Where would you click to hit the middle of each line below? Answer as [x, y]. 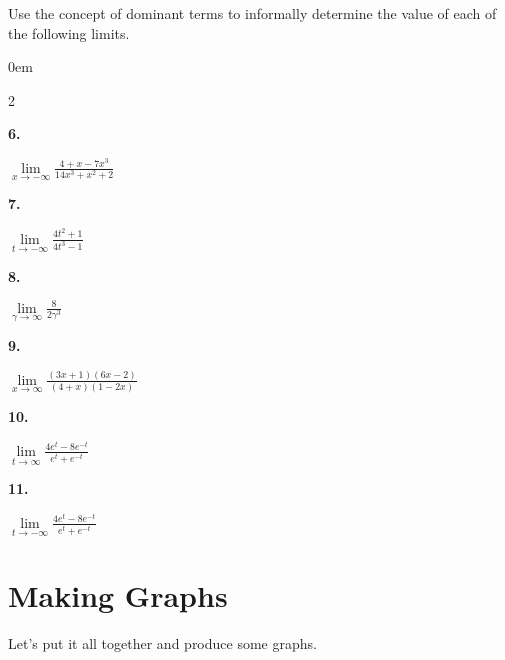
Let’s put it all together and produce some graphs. [162, 643]
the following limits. [69, 32]
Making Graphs [118, 595]
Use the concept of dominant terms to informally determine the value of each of [252, 13]
